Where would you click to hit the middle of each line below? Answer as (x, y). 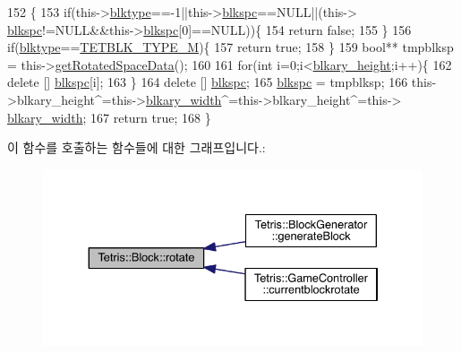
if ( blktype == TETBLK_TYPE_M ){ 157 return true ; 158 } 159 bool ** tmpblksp (230, 47)
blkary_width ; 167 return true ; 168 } (109, 117)
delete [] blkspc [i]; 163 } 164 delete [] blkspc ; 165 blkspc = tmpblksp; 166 (208, 82)
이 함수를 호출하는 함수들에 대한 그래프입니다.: (137, 147)
